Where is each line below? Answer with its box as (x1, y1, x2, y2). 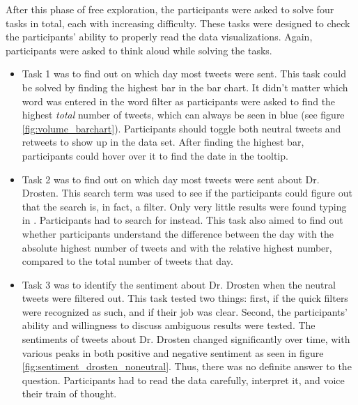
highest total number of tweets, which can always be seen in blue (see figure (22, 107, 345, 122)
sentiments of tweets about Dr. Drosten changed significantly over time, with (22, 332, 350, 346)
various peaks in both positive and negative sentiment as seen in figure (22, 345, 324, 360)
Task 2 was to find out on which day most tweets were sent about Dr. (22, 171, 320, 186)
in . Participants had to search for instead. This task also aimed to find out (22, 213, 343, 227)
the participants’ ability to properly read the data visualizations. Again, (6, 29, 313, 44)
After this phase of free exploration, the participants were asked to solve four (6, 2, 334, 16)
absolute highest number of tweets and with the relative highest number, (22, 240, 332, 254)
